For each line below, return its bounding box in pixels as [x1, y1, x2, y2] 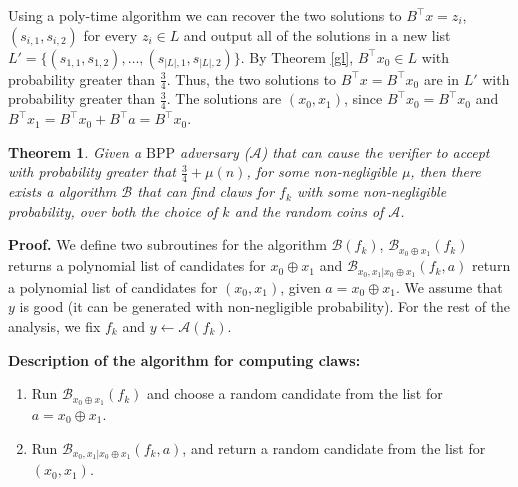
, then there [410, 161, 481, 182]
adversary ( [180, 141, 250, 162]
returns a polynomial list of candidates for [8, 255, 266, 276]
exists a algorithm [8, 181, 117, 202]
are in [423, 68, 459, 89]
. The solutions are [166, 88, 282, 109]
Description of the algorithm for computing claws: [8, 349, 361, 370]
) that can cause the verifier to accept [261, 141, 490, 162]
